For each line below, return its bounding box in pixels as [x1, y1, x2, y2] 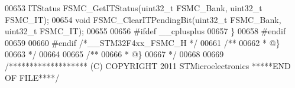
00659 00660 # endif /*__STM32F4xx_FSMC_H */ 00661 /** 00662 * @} [5, 36, 280, 48]
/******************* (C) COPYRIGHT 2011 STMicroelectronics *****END [5, 59, 291, 71]
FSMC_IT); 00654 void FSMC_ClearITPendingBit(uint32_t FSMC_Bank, [5, 13, 281, 25]
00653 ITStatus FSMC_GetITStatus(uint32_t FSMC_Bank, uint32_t [5, 2, 262, 14]
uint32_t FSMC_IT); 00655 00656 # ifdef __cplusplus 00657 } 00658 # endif [5, 25, 286, 37]
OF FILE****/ [5, 71, 60, 83]
